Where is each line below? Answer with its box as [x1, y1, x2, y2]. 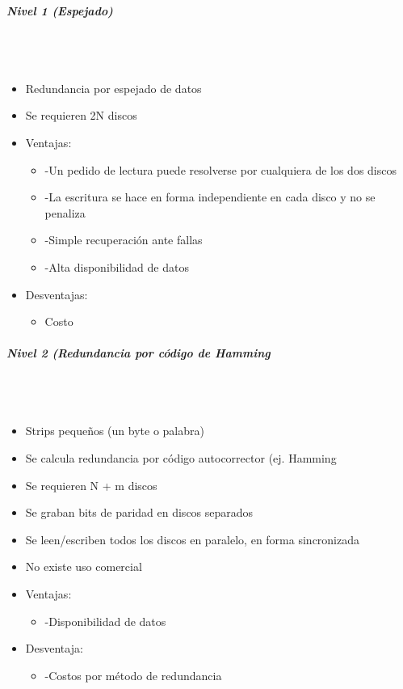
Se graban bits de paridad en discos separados [25, 504, 254, 521]
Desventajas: [25, 285, 88, 302]
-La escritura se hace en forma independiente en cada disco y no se [44, 188, 376, 205]
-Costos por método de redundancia [44, 666, 222, 683]
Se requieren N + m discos [25, 476, 157, 493]
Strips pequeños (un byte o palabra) [25, 422, 204, 439]
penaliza [44, 204, 86, 221]
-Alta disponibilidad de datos [44, 258, 189, 275]
